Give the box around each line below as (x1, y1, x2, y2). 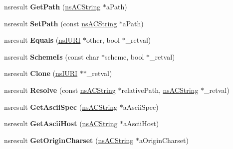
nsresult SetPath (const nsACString (4, 18, 117, 28)
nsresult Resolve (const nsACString (4, 84, 116, 95)
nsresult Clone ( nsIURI (4, 68, 78, 78)
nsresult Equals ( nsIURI (4, 35, 81, 45)
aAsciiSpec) (123, 101, 159, 112)
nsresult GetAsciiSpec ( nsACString (4, 101, 118, 112)
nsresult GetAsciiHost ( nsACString (4, 118, 118, 129)
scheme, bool (105, 51, 144, 62)
